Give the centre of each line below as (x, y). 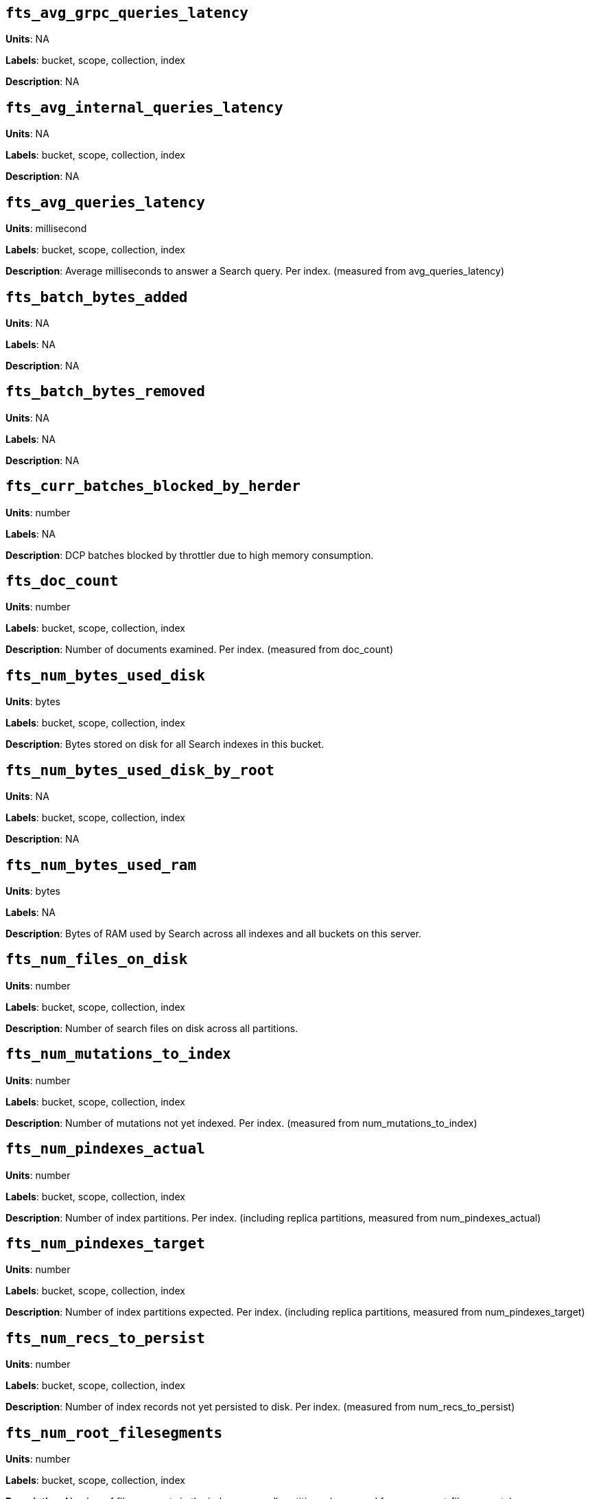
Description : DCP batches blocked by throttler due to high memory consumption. (190, 555)
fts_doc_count (62, 581)
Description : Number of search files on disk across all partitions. (152, 1028)
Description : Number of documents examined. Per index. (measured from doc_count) (199, 650)
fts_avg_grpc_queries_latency (127, 13)
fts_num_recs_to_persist (105, 1338)
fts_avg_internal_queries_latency (144, 107)
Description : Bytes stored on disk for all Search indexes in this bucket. (165, 744)
